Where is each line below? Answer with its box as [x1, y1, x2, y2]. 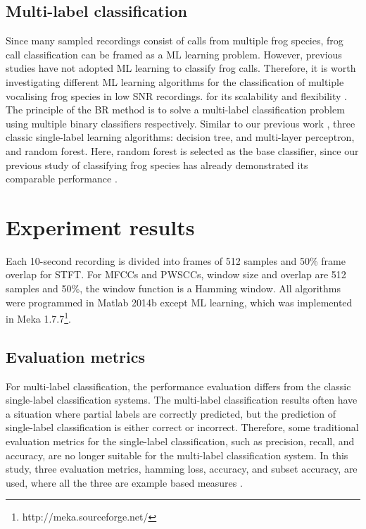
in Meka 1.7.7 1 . [6, 309, 71, 325]
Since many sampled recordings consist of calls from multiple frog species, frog [6, 33, 343, 48]
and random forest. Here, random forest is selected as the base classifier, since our [6, 143, 359, 158]
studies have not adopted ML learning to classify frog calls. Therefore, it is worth [6, 61, 356, 75]
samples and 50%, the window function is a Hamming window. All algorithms [6, 281, 341, 296]
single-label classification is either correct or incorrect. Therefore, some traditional [6, 420, 359, 435]
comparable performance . [6, 171, 118, 186]
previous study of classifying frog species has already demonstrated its [6, 157, 308, 172]
